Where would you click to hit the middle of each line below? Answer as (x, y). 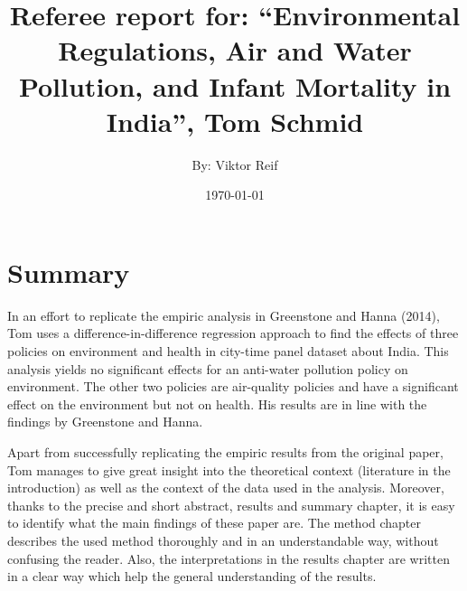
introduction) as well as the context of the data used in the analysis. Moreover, (226, 488)
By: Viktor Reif (235, 164)
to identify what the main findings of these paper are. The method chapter (215, 523)
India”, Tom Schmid (235, 121)
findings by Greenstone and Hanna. (105, 422)
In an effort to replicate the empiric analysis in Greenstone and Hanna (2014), (224, 315)
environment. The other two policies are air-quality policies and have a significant (233, 386)
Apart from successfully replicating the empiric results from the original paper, (225, 451)
